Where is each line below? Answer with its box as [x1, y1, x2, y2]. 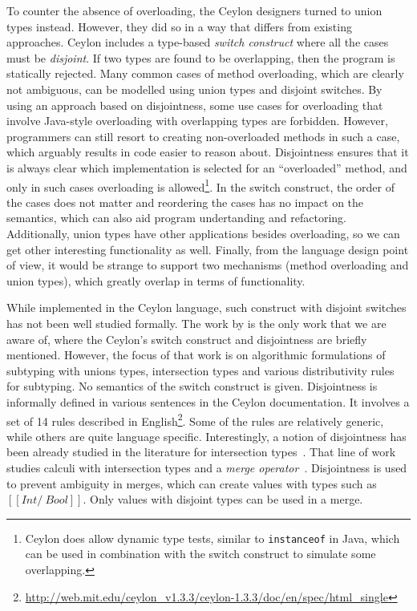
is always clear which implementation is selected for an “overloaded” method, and [6, 159, 407, 176]
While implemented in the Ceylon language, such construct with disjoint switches [6, 299, 407, 316]
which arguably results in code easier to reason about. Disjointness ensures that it [6, 144, 409, 160]
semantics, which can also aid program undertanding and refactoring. [6, 209, 346, 226]
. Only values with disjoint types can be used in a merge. [83, 491, 363, 508]
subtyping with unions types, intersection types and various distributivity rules [6, 362, 395, 378]
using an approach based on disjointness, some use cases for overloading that [6, 96, 383, 113]
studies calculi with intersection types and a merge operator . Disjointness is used [6, 459, 407, 475]
